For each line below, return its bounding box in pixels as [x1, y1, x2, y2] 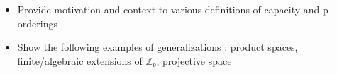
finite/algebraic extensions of [17, 53, 143, 68]
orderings [17, 16, 57, 30]
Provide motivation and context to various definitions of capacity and [17, 2, 320, 16]
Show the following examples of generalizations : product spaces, [17, 39, 298, 54]
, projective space [156, 53, 232, 68]
